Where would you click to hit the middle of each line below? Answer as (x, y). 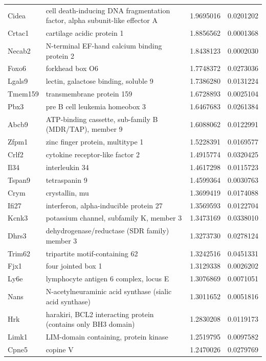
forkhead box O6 (72, 68)
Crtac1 (18, 33)
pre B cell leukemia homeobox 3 (96, 106)
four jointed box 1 (74, 266)
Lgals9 (18, 81)
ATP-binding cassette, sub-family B (102, 119)
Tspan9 (19, 179)
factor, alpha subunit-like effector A (102, 20)
